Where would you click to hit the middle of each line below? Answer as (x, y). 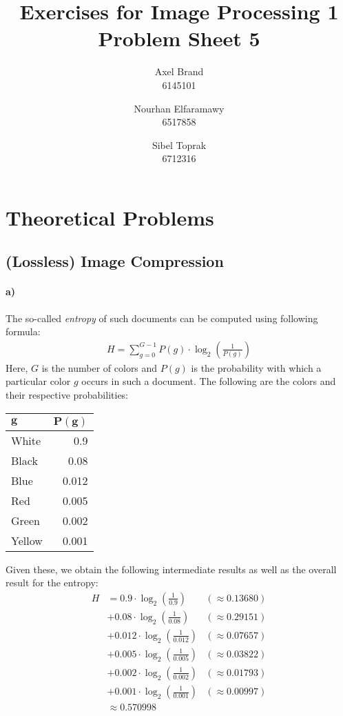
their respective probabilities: (67, 395)
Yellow (27, 540)
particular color (38, 381)
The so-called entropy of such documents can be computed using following (162, 318)
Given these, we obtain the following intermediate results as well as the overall (171, 569)
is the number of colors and (100, 367)
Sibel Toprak (179, 145)
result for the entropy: (52, 583)
